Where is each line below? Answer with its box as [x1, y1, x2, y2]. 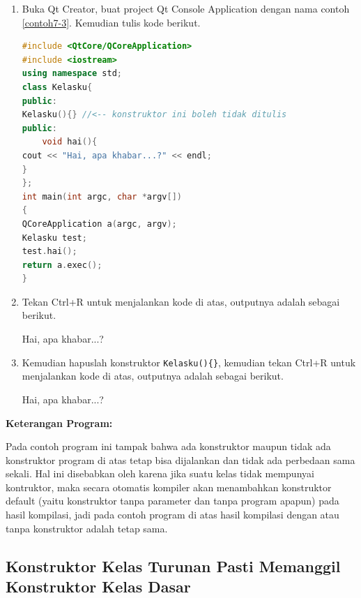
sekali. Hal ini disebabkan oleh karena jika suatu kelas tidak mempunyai [6, 466, 314, 481]
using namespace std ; [22, 68, 123, 79]
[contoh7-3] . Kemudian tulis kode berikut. [22, 15, 201, 29]
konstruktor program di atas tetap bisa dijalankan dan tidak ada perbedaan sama [6, 452, 355, 467]
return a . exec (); [22, 260, 102, 270]
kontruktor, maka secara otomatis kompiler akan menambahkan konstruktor [6, 479, 332, 494]
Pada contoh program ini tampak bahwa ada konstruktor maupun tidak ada [6, 439, 331, 454]
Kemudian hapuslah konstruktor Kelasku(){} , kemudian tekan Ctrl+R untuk [22, 354, 356, 369]
